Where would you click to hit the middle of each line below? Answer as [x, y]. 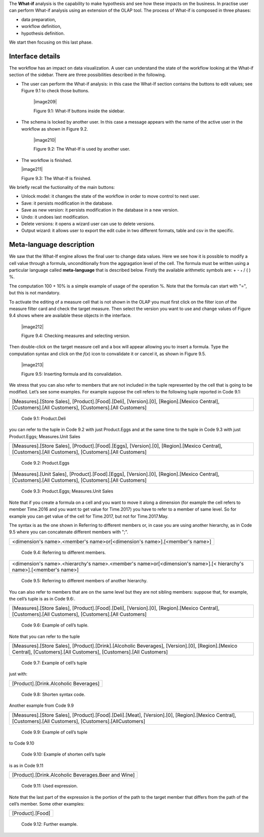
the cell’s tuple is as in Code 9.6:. [42, 599]
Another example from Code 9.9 [42, 706]
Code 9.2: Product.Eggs [45, 463]
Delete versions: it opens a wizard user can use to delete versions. [88, 224]
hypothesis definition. [43, 33]
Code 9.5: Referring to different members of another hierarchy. [84, 581]
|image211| [32, 169]
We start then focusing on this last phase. [51, 42]
